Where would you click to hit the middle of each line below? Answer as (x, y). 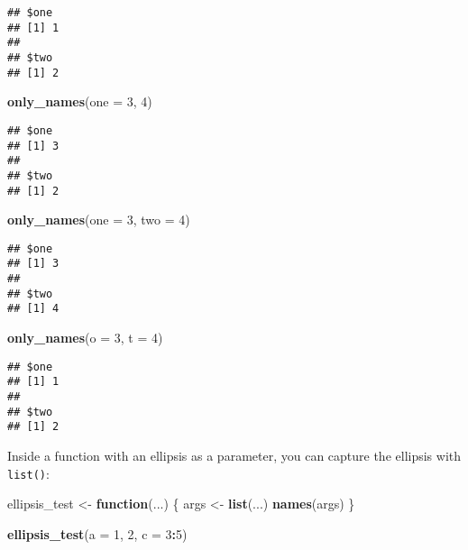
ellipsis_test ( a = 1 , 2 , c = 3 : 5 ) (97, 533)
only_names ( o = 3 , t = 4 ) (85, 338)
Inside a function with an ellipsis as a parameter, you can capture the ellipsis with (234, 455)
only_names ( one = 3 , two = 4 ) (99, 220)
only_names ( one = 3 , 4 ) (80, 101)
